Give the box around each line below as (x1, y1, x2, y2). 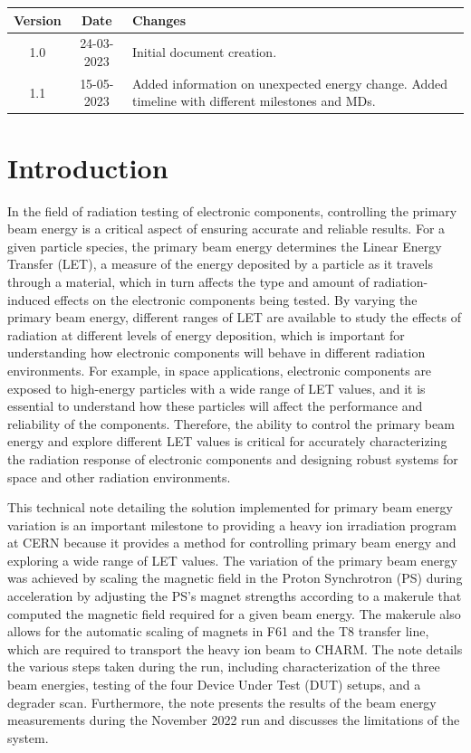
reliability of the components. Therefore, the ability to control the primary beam (7, 414, 455, 433)
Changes (131, 10, 187, 29)
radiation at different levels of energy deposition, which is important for (7, 325, 405, 344)
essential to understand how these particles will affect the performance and (7, 396, 423, 415)
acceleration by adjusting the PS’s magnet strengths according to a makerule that (7, 586, 462, 605)
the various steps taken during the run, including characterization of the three (7, 657, 440, 676)
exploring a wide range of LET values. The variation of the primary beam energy (7, 550, 457, 569)
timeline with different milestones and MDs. (131, 91, 376, 110)
